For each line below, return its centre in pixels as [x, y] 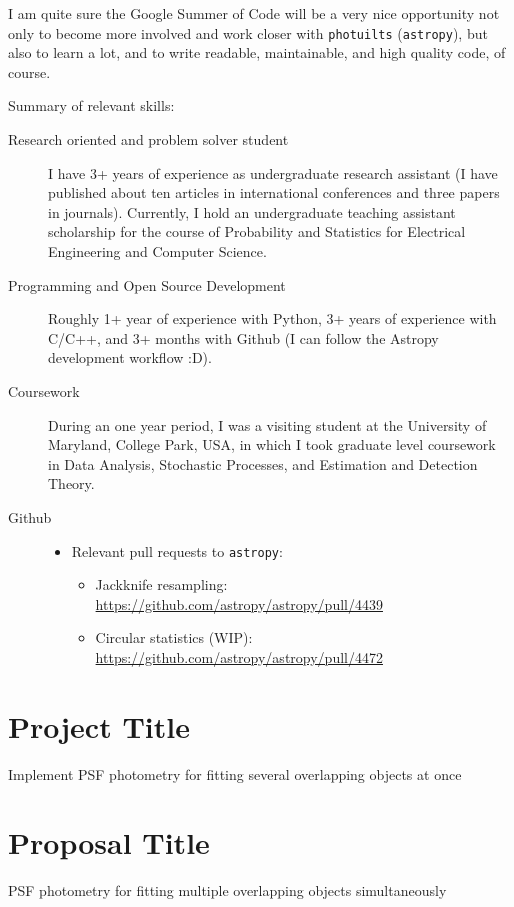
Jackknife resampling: [161, 584]
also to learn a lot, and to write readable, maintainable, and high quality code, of [257, 52]
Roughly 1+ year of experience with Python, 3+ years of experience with [272, 318]
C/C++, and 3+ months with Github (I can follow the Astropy [243, 337]
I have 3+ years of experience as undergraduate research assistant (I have [273, 172]
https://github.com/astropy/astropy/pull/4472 [239, 656]
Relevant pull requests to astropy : [177, 550]
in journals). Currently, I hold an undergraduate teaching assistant [252, 211]
